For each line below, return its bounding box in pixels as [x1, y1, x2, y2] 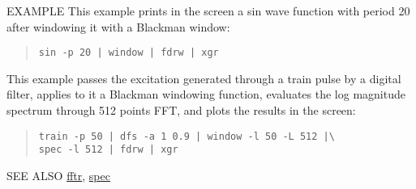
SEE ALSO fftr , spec [6, 166, 110, 183]
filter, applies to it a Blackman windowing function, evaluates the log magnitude [6, 86, 405, 103]
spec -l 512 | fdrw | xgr [38, 144, 178, 156]
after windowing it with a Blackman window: [6, 18, 230, 35]
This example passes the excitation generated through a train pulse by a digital [6, 69, 401, 86]
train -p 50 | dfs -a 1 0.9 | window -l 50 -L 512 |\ [38, 130, 335, 142]
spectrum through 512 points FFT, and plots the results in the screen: [6, 102, 356, 119]
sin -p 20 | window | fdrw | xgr [38, 47, 219, 59]
